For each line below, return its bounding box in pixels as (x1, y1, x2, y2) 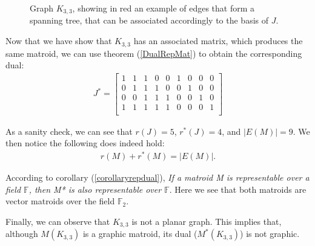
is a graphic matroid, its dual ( (82, 227, 197, 240)
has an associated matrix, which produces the (133, 34, 303, 47)
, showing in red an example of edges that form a (72, 2, 255, 14)
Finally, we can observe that (5, 215, 110, 227)
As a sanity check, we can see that (5, 125, 133, 137)
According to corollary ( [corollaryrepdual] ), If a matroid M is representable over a (5, 171, 310, 184)
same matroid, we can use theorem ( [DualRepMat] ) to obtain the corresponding (5, 47, 302, 59)
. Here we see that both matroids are (169, 183, 307, 195)
